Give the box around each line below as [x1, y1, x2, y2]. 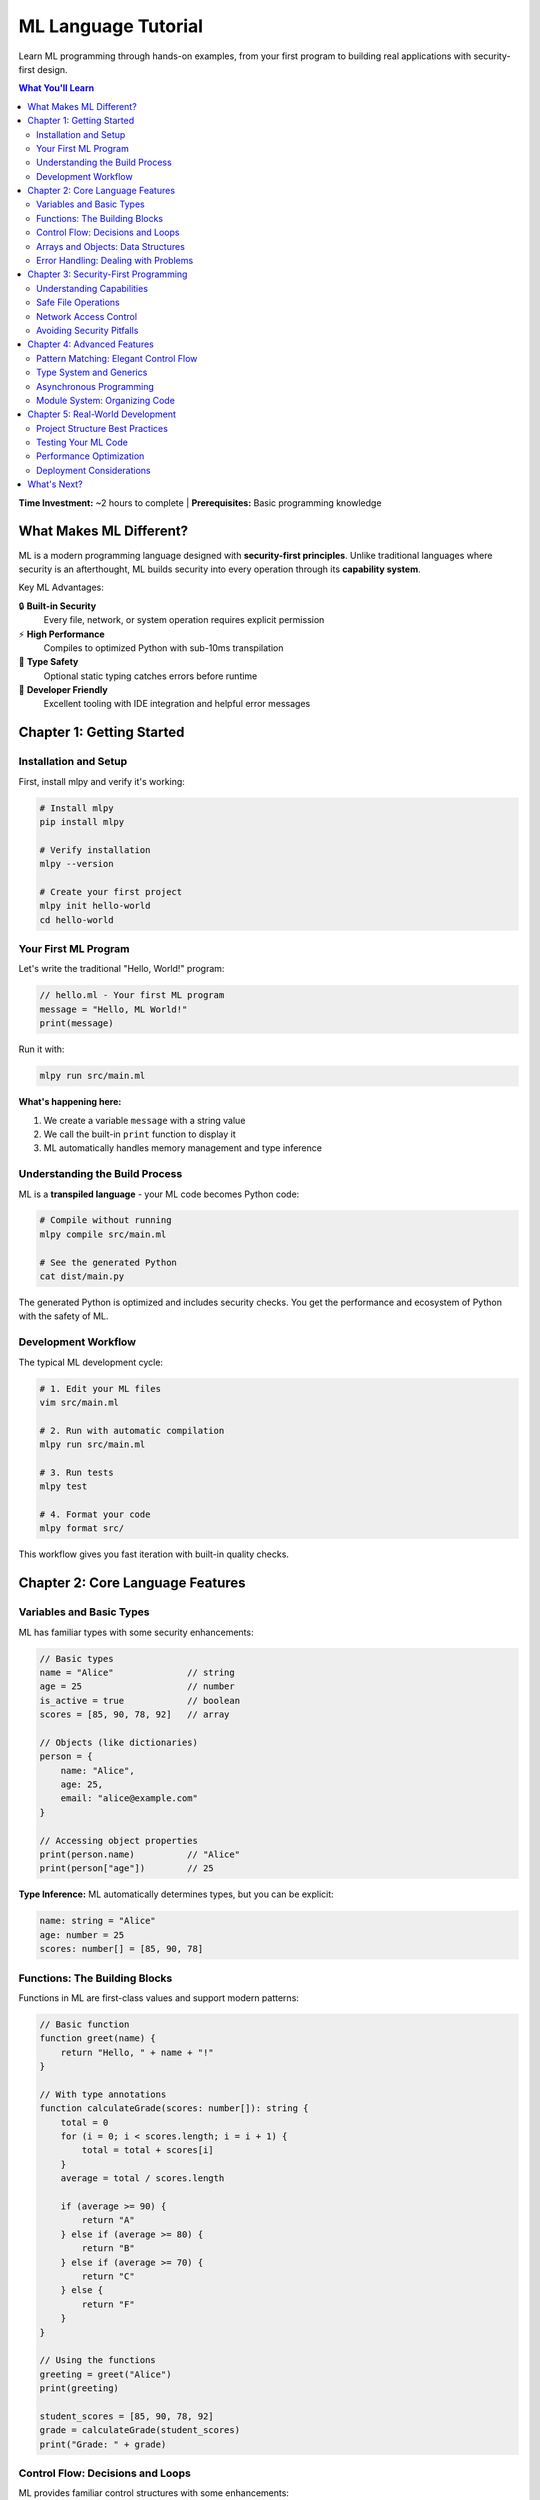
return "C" [81, 2270, 135, 2282]
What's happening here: [18, 1096, 122, 1108]
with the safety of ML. [18, 1310, 109, 1322]
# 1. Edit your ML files [39, 1383, 162, 1394]
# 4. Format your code [39, 1509, 151, 1520]
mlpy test [39, 1481, 88, 1492]
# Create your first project [39, 886, 183, 897]
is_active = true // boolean [39, 1695, 240, 1706]
